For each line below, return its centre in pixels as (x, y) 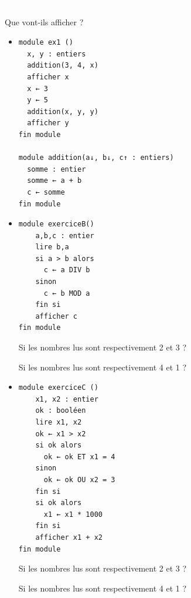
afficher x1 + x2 (69, 537)
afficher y (48, 123)
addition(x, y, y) (63, 111)
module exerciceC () (58, 388)
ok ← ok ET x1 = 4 (79, 457)
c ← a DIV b (67, 270)
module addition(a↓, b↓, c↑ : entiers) (96, 158)
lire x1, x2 (59, 422)
